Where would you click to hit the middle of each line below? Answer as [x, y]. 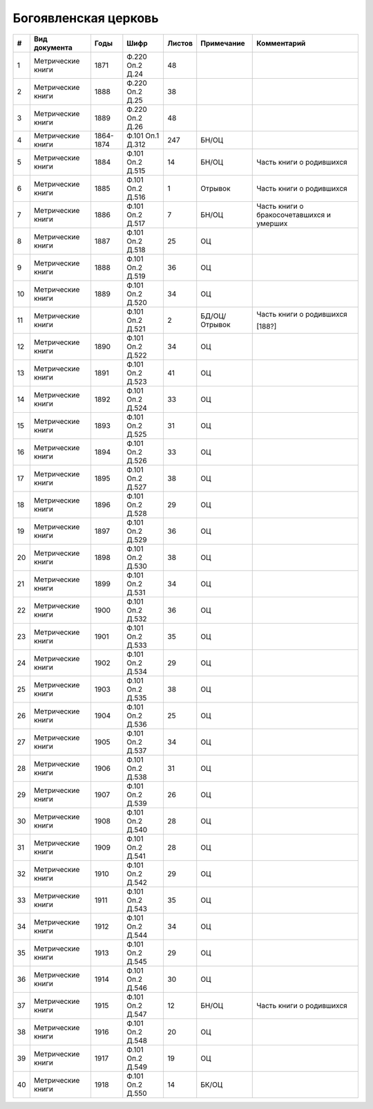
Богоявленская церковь [86, 18]
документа [53, 47]
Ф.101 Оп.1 [143, 136]
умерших [272, 223]
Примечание [223, 43]
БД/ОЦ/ [213, 316]
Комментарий [281, 43]
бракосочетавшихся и [294, 214]
